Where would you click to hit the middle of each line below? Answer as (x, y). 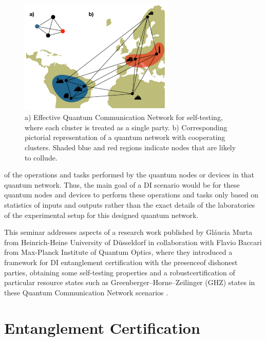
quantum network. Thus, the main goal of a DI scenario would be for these (122, 184)
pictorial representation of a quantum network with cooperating (125, 137)
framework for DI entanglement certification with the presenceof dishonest (121, 262)
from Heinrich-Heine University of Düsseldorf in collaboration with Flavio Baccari (133, 242)
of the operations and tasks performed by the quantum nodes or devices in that (129, 175)
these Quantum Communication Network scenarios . (86, 292)
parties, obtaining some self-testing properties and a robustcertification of (120, 272)
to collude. (41, 157)
